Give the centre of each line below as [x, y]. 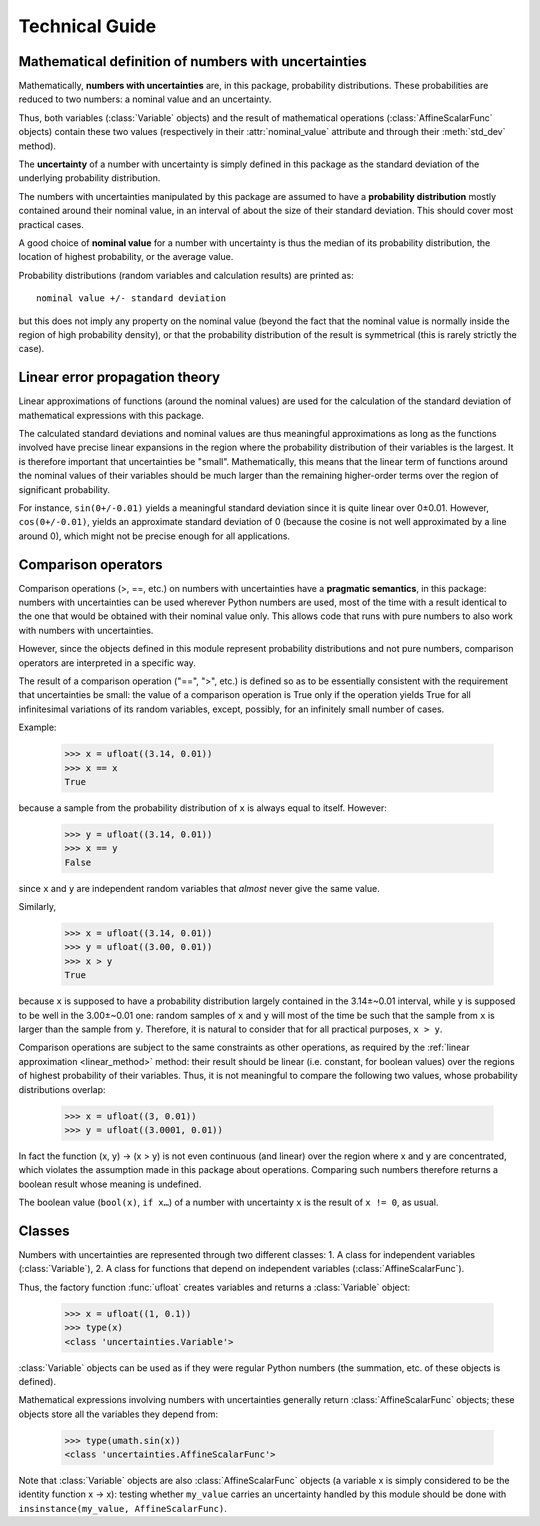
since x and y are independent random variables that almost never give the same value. [199, 888]
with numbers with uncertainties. [86, 630]
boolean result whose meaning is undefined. [110, 1184]
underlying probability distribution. [89, 178]
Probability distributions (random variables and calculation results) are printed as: [186, 275]
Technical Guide [87, 26]
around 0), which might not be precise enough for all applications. [154, 536]
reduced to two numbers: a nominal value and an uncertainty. [145, 99]
